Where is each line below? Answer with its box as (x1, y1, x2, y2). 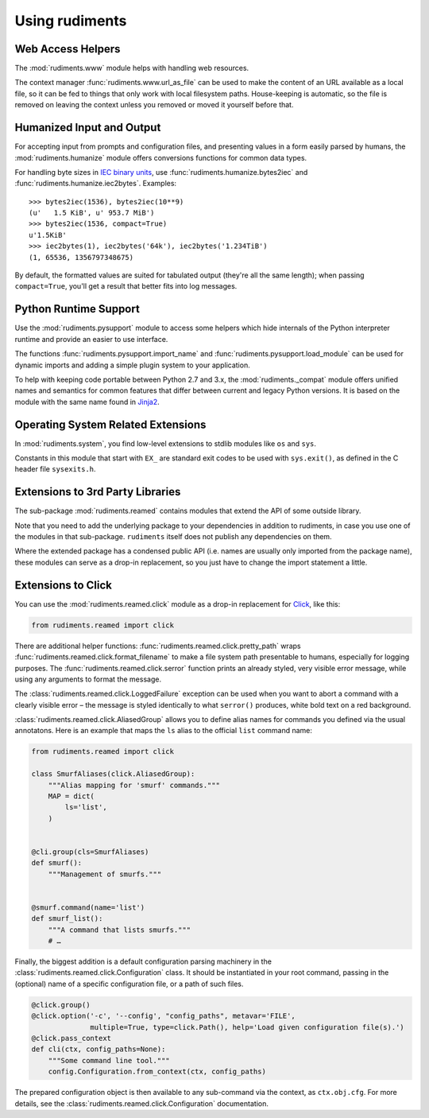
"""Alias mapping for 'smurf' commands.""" (48, 780, 220, 790)
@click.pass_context (31, 1034, 111, 1042)
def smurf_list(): (31, 914, 103, 923)
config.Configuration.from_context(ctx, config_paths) (48, 1067, 266, 1077)
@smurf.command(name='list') (31, 903, 145, 912)
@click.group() (31, 1000, 91, 1009)
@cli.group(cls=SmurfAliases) (31, 847, 149, 856)
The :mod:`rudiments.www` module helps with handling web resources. (14, 64, 249, 73)
